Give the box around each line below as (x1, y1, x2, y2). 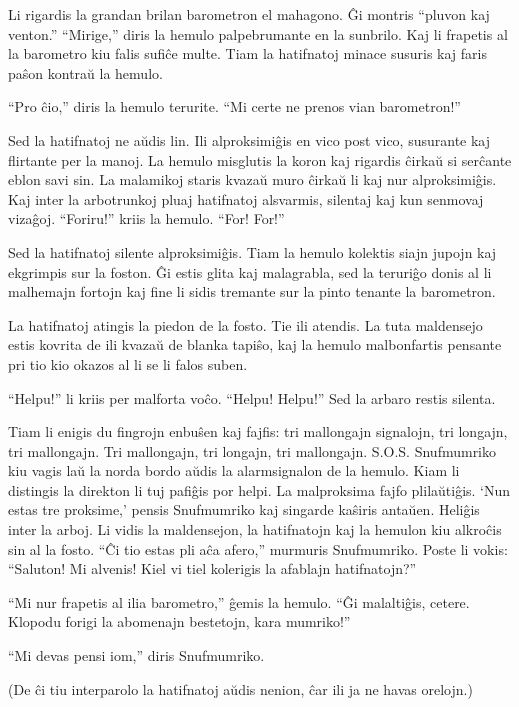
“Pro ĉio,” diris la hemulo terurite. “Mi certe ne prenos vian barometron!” (8, 96, 461, 117)
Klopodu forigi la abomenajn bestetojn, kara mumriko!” (8, 611, 351, 632)
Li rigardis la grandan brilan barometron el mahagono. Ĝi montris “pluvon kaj (8, 4, 490, 24)
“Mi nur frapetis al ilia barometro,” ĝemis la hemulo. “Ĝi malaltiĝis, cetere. (8, 591, 470, 612)
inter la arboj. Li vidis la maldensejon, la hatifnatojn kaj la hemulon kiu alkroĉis (8, 519, 502, 540)
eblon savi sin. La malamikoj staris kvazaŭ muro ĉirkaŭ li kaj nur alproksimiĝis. (8, 169, 497, 190)
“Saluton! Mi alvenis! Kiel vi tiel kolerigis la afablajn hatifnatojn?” (8, 558, 417, 579)
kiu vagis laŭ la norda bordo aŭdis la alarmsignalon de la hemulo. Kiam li (8, 460, 460, 481)
